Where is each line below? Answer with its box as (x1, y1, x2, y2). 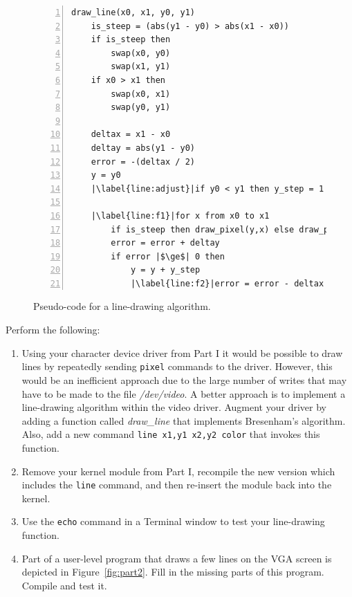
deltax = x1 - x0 (91, 129, 171, 140)
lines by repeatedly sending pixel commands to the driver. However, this (21, 359, 333, 374)
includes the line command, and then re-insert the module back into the (21, 477, 332, 492)
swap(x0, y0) (111, 48, 171, 58)
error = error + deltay (111, 238, 220, 248)
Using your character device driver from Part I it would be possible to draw (21, 345, 343, 360)
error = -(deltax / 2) (91, 156, 195, 167)
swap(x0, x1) (111, 89, 171, 99)
